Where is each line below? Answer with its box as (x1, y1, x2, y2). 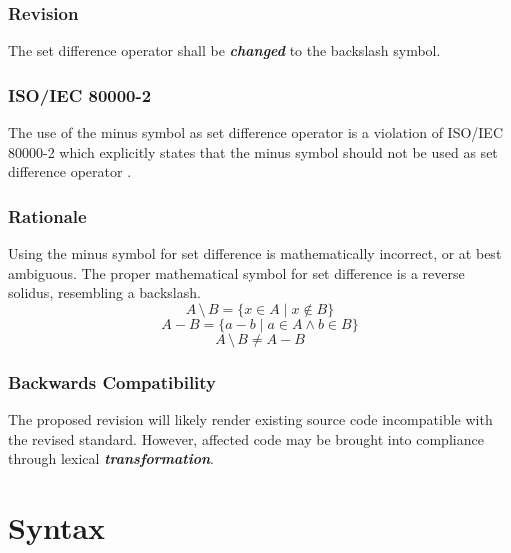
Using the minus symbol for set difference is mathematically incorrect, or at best (8, 243, 502, 264)
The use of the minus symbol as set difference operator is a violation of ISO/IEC (8, 122, 504, 143)
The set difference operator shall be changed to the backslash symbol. (8, 40, 441, 61)
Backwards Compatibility (8, 369, 217, 394)
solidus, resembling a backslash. (8, 282, 201, 303)
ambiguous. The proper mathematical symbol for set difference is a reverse (8, 262, 465, 283)
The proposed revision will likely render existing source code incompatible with (8, 409, 493, 430)
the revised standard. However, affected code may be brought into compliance (8, 428, 484, 449)
